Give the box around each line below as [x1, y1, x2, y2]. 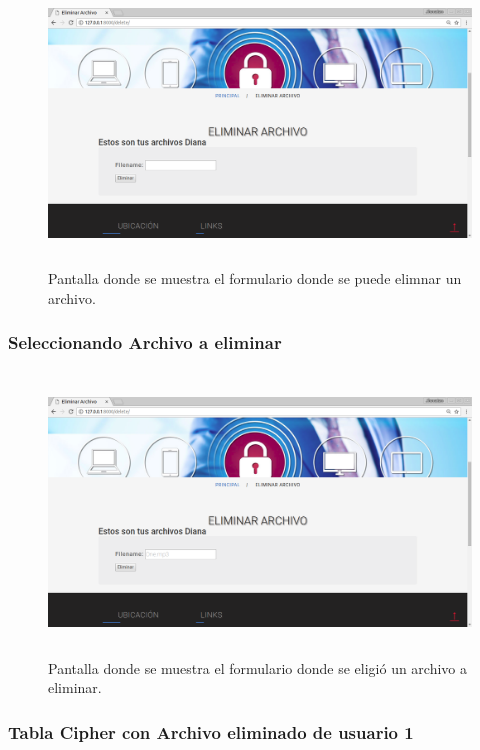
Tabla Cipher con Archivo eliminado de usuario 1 [8, 719, 414, 744]
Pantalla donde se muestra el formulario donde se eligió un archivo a [48, 657, 468, 678]
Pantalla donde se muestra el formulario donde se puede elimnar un [48, 268, 462, 289]
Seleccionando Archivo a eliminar [8, 330, 282, 355]
